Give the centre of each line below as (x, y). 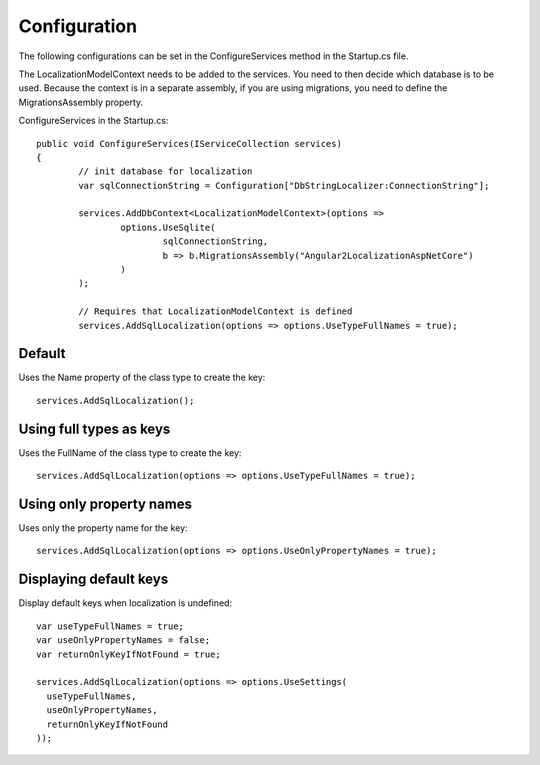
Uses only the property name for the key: (103, 528)
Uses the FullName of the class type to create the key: (130, 452)
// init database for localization (165, 171)
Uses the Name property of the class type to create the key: (142, 377)
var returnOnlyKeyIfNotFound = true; (129, 654)
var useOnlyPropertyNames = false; (123, 640)
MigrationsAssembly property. (81, 102)
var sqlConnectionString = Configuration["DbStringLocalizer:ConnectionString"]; (284, 185)
